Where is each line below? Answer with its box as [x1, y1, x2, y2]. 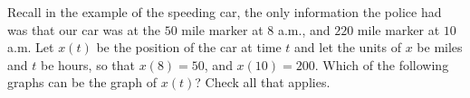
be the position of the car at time [96, 38, 282, 57]
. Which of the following [314, 55, 449, 74]
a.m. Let [7, 38, 54, 57]
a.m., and [277, 20, 331, 39]
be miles [417, 38, 463, 57]
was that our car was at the [7, 20, 160, 39]
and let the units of [294, 38, 401, 57]
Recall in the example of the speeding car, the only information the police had [7, 3, 442, 21]
